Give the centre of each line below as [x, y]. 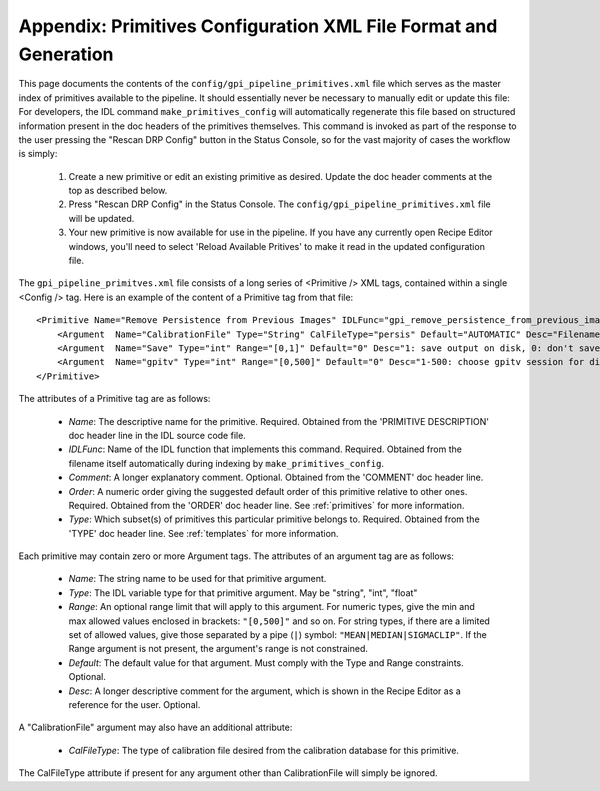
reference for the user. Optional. [134, 704]
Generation [66, 54]
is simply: [38, 154]
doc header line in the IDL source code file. [157, 435]
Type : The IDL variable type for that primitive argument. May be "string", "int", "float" [243, 592]
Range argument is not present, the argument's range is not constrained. [218, 649]
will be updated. [101, 218]
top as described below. [118, 191]
